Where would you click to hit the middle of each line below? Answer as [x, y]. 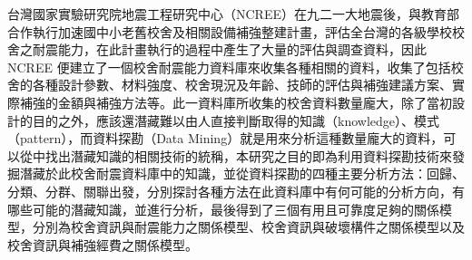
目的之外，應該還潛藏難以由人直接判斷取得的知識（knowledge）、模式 [236, 120]
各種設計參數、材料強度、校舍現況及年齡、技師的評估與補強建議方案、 [242, 85]
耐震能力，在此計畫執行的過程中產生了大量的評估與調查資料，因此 [229, 49]
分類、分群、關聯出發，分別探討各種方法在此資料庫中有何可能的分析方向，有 [236, 191]
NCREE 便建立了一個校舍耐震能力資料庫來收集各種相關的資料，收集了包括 [229, 67]
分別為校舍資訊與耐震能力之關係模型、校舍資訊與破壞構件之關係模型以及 [248, 227]
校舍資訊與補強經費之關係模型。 [103, 244]
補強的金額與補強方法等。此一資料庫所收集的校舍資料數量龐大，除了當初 [236, 102]
